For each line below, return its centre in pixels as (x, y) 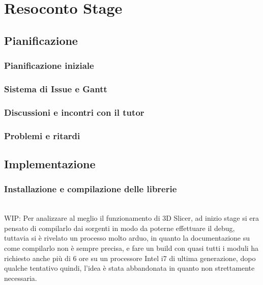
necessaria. (21, 278)
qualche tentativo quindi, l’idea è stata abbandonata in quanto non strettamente (129, 268)
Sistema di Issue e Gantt (56, 88)
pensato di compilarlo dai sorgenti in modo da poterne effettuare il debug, (120, 228)
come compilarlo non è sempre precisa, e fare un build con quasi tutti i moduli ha (131, 248)
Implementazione (50, 163)
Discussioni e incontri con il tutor (74, 112)
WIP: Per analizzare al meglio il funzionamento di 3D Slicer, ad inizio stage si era (131, 218)
